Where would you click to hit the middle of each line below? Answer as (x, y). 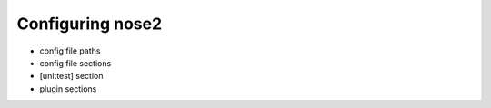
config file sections (75, 63)
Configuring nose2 (90, 24)
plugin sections (68, 88)
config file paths (70, 51)
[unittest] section (71, 76)
